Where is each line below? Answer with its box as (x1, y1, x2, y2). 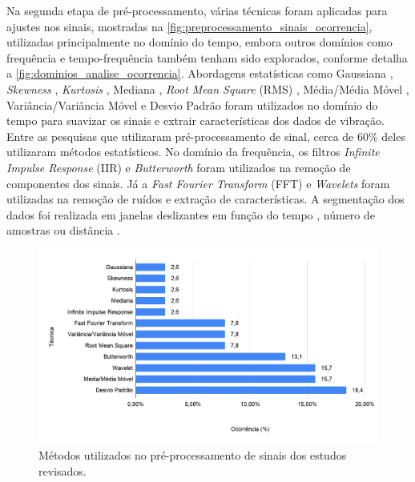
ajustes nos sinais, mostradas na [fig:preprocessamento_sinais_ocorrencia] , (6, 18, 373, 34)
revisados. (38, 462, 87, 479)
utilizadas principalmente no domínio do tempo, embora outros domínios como (6, 34, 393, 50)
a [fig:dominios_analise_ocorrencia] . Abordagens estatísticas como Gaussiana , (6, 65, 393, 82)
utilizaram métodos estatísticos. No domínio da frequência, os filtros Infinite (6, 143, 380, 160)
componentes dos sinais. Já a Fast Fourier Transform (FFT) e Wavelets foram (6, 175, 390, 191)
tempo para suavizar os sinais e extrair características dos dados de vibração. (6, 112, 385, 129)
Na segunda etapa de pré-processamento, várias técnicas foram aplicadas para (6, 2, 388, 18)
